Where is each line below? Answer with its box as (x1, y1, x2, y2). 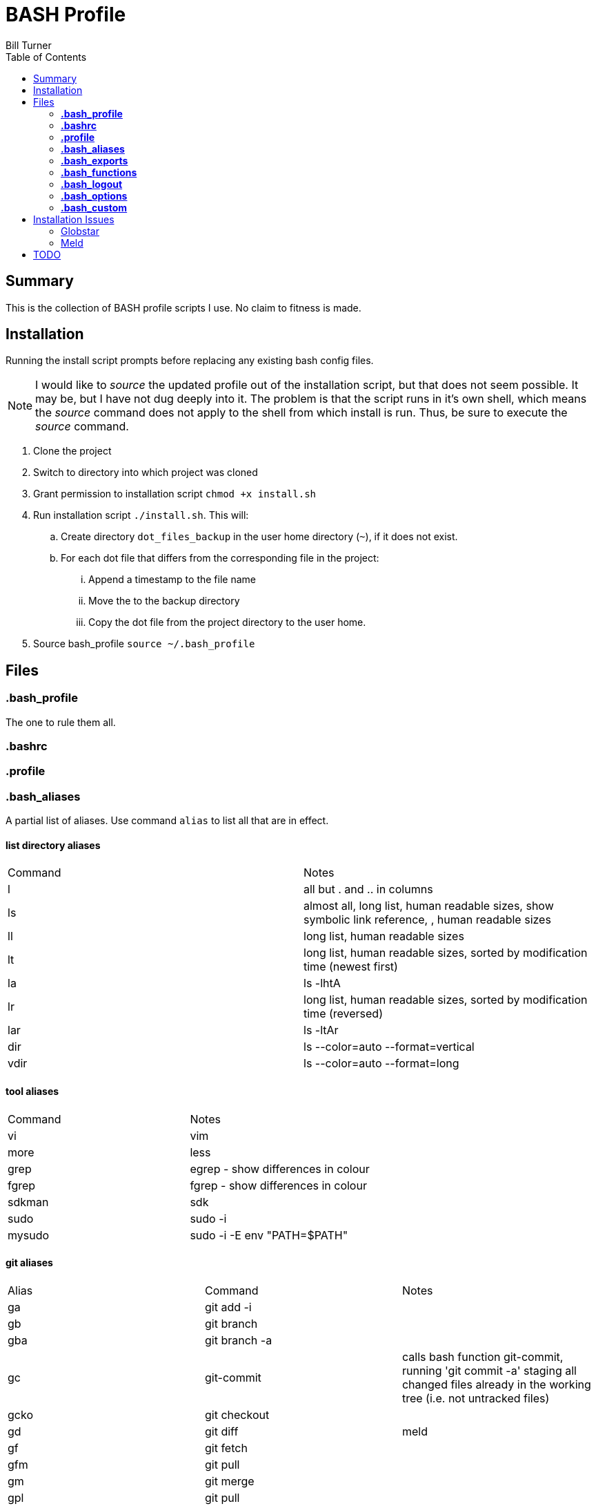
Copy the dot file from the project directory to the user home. (88, 616, 366, 629)
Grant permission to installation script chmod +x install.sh (33, 488, 317, 500)
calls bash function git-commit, (401, 1349, 564, 1364)
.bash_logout (61, 178, 123, 190)
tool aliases (6, 1085, 59, 1097)
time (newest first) (304, 960, 398, 974)
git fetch (204, 1440, 248, 1455)
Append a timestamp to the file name (88, 573, 256, 586)
